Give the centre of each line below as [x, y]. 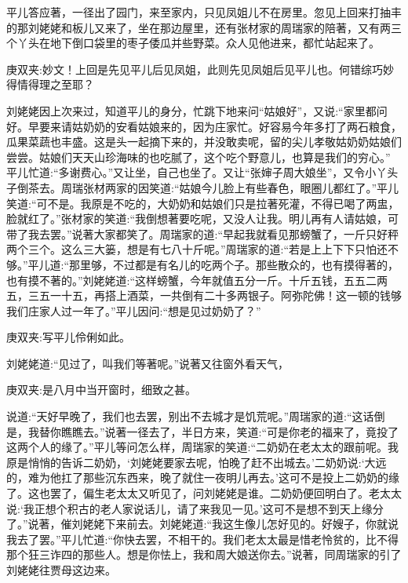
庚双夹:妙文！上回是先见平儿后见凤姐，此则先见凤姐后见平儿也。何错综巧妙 [200, 69]
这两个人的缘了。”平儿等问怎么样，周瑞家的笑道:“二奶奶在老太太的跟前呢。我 [203, 447]
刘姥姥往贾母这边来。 [61, 570]
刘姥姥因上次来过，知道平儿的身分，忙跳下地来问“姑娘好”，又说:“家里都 [191, 110]
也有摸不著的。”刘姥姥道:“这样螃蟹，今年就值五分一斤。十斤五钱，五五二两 [197, 280]
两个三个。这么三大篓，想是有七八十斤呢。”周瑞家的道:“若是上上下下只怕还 [197, 249]
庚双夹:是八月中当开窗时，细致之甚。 [101, 390]
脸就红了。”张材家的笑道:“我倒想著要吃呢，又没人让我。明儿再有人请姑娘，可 [203, 219]
